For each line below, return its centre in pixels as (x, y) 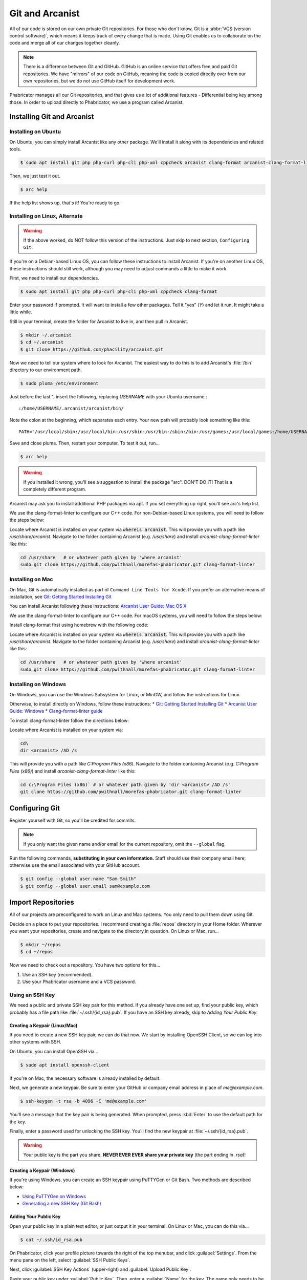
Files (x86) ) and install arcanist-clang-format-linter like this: (72, 771)
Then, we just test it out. (35, 176)
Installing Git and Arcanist (52, 117)
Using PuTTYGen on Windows (54, 1196)
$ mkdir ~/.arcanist (46, 335)
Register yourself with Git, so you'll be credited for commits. (73, 820)
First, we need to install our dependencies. (54, 278)
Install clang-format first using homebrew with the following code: (79, 625)
